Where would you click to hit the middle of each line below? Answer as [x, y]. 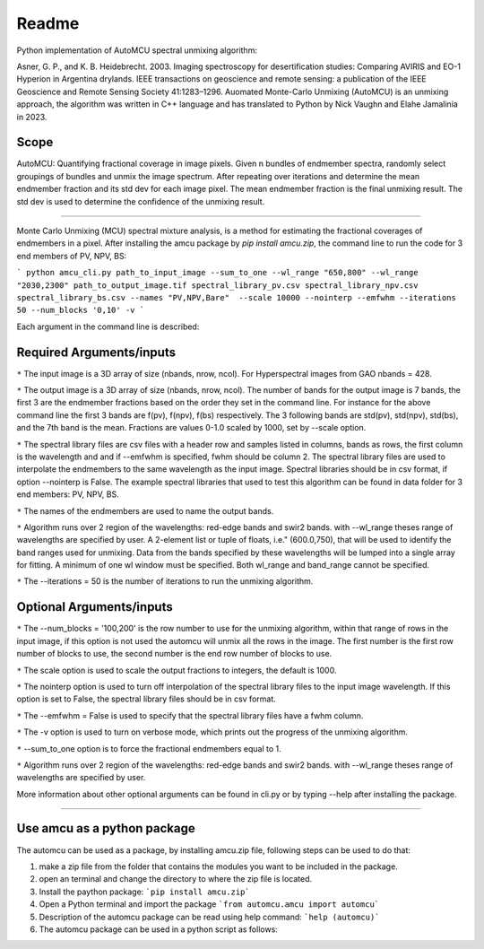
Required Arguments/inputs [96, 352]
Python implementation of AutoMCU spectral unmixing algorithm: [137, 50]
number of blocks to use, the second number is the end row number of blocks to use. [174, 654]
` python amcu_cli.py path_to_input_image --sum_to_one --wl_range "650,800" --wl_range [217, 273]
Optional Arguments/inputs [95, 607]
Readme [48, 23]
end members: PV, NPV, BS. [68, 494]
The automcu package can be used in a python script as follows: [158, 929]
